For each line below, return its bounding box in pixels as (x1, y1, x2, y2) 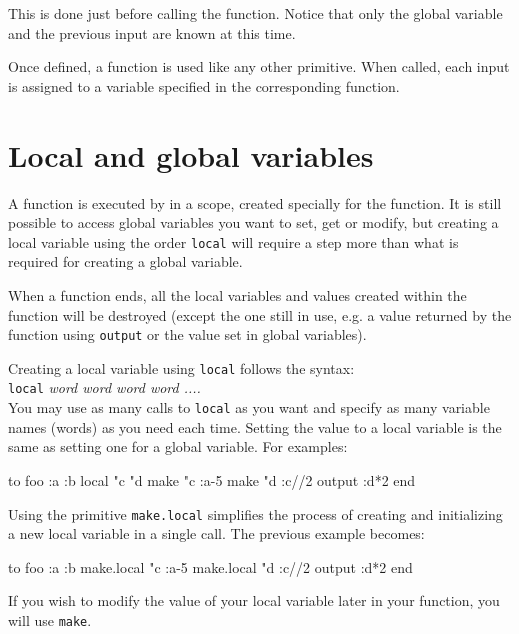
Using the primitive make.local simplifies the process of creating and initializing (8, 503, 503, 524)
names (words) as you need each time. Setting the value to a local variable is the (8, 416, 502, 437)
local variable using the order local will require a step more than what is (8, 231, 459, 252)
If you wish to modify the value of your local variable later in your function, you (8, 590, 500, 611)
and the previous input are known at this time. (8, 22, 296, 43)
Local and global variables (8, 134, 374, 175)
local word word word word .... (8, 377, 201, 398)
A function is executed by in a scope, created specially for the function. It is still (8, 192, 502, 213)
